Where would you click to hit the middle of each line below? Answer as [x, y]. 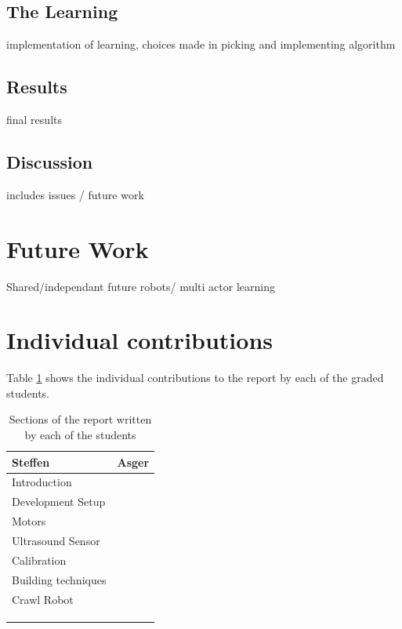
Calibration [39, 560]
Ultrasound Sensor [56, 540]
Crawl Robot [43, 599]
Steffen [31, 462]
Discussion [50, 161]
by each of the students [80, 435]
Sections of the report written [80, 419]
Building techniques [59, 579]
